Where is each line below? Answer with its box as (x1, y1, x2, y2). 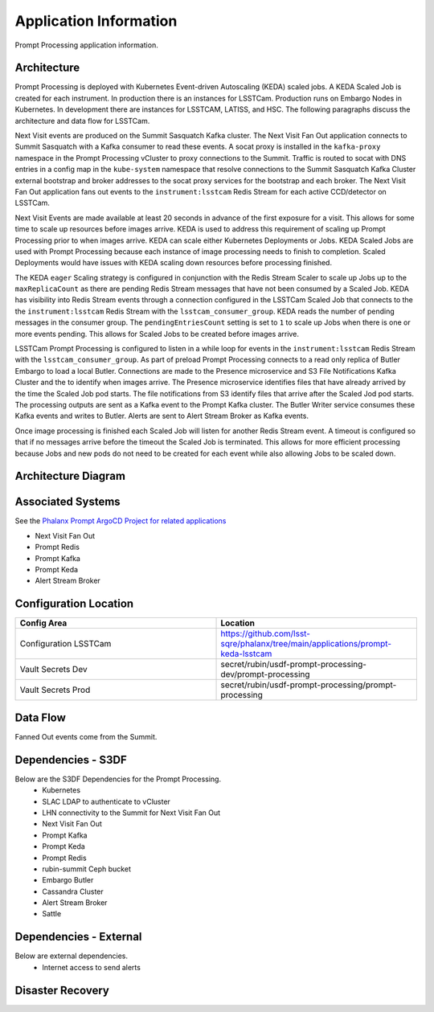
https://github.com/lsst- (220, 628, 311, 639)
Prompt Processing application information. (14, 40, 158, 50)
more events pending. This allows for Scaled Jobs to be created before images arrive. (14, 329, 299, 338)
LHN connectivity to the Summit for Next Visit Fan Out (42, 808, 221, 817)
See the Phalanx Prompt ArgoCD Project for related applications (14, 516, 227, 526)
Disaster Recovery (14, 983, 110, 997)
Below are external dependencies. (14, 951, 129, 961)
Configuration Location (14, 597, 134, 611)
